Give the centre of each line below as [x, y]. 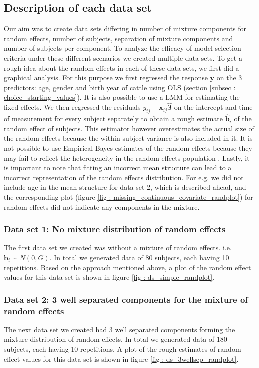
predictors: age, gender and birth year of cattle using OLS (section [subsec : [120, 87]
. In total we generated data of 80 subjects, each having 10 [139, 257]
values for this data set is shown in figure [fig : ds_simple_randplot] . [109, 277]
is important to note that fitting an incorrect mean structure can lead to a [118, 167]
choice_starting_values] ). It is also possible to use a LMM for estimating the [122, 97]
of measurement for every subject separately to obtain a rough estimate [113, 118]
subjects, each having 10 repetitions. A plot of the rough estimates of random [123, 349]
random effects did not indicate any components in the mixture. [102, 207]
